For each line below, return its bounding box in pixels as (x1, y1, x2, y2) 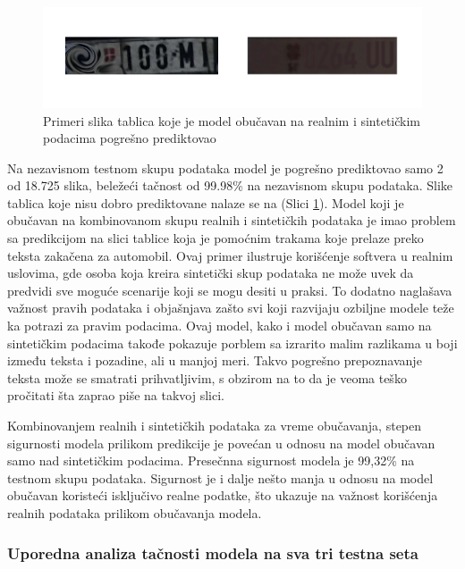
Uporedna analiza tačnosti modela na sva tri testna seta (7, 541, 418, 564)
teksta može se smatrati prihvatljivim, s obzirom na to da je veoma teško (7, 368, 407, 387)
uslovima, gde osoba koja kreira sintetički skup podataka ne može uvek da (7, 264, 414, 282)
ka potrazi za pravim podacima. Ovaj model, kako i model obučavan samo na (7, 316, 432, 335)
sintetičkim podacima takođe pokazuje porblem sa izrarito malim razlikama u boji (7, 333, 458, 352)
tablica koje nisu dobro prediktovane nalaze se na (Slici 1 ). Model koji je (7, 193, 404, 212)
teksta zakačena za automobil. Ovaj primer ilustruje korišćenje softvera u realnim (7, 246, 453, 264)
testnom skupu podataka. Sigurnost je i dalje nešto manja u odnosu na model (7, 468, 434, 487)
